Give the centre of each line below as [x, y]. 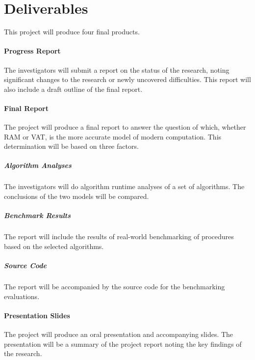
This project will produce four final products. [72, 32]
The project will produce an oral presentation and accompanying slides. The [119, 334]
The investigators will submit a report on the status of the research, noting [117, 69]
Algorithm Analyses [38, 165]
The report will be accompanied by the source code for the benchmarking [115, 286]
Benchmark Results [37, 215]
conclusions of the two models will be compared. [76, 196]
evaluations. [22, 296]
